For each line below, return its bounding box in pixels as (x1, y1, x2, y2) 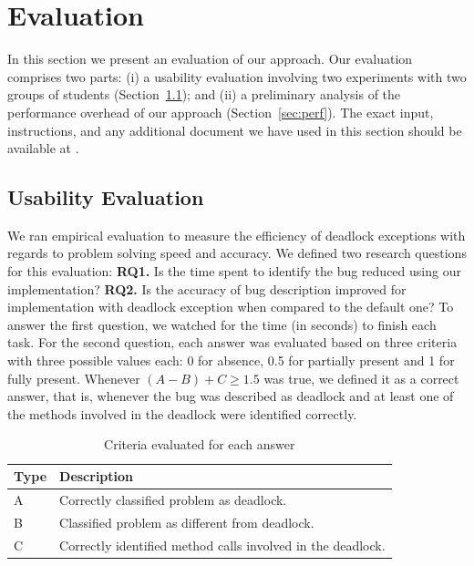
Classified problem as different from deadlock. (59, 512, 314, 531)
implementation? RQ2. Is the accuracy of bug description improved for (7, 279, 407, 298)
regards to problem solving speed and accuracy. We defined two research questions (7, 243, 467, 262)
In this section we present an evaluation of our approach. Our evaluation (7, 49, 413, 68)
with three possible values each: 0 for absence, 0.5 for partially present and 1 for (7, 351, 455, 370)
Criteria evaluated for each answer (104, 435, 295, 454)
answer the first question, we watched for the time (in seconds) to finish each (7, 314, 437, 334)
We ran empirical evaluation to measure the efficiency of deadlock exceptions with (7, 225, 466, 244)
